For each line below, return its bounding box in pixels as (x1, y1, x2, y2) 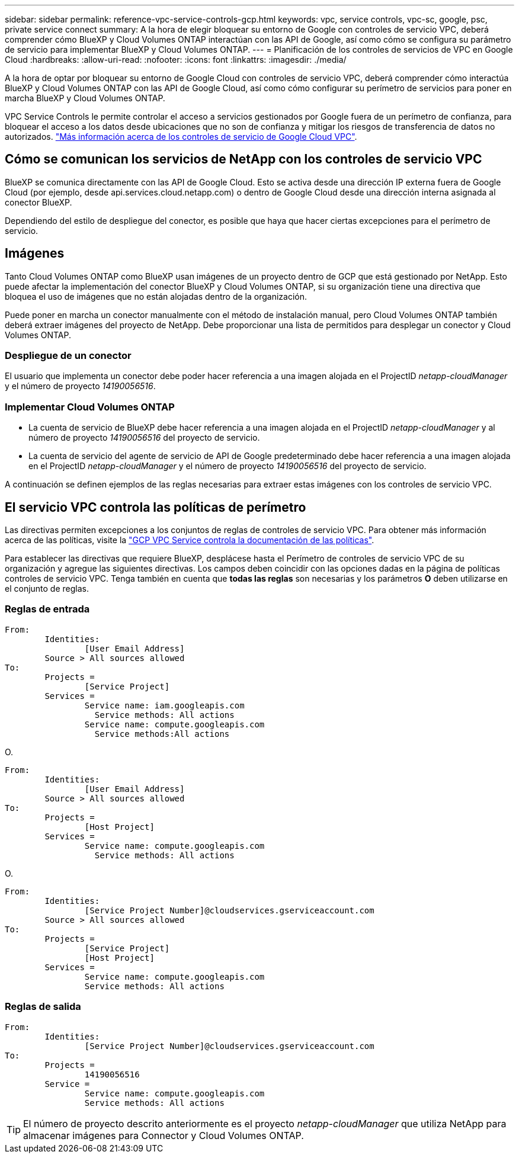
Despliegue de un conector (5, 349, 132, 362)
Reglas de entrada (5, 603, 90, 615)
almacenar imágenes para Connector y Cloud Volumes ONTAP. (23, 1129, 304, 1141)
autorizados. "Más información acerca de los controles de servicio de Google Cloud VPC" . (5, 131, 357, 142)
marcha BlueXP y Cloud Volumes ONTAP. (5, 93, 165, 103)
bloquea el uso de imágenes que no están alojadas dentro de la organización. (5, 291, 307, 301)
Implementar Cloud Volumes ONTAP (5, 400, 175, 413)
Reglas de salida (5, 1000, 81, 1013)
